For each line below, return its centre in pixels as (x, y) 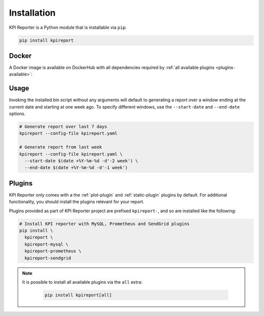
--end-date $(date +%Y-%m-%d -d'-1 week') (76, 168)
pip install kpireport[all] (78, 295)
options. (17, 114)
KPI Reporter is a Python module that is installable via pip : (68, 27)
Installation (32, 13)
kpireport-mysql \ (46, 244)
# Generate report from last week (61, 147)
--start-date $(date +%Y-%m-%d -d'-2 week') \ (81, 161)
